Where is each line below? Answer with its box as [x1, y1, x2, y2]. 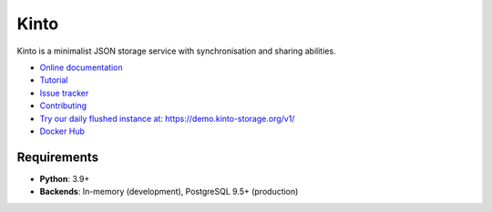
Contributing [39, 100, 87, 111]
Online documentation [39, 62, 123, 73]
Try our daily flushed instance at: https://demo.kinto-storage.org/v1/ [39, 113, 295, 124]
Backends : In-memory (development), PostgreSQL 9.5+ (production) [39, 187, 299, 197]
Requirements [16, 149, 99, 165]
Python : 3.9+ [39, 173, 90, 184]
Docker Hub [39, 126, 86, 136]
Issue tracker [39, 87, 89, 98]
